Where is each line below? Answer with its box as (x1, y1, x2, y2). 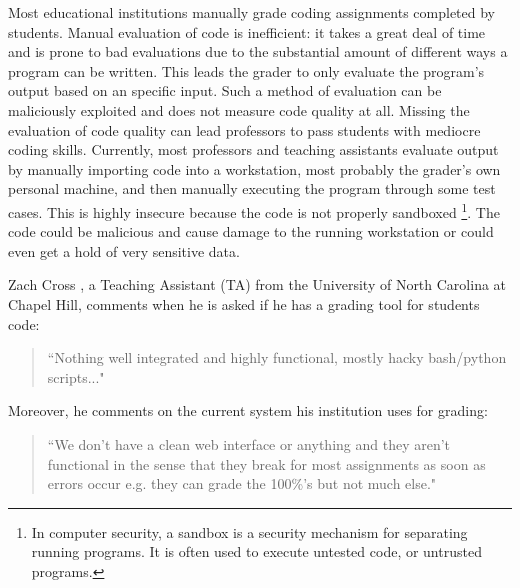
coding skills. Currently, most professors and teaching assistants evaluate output (8, 139, 499, 160)
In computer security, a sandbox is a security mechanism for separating (31, 521, 468, 542)
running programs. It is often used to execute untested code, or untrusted (31, 541, 482, 562)
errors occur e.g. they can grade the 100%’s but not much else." (47, 473, 437, 494)
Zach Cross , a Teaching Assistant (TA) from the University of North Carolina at (8, 274, 507, 295)
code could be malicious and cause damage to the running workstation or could (8, 221, 494, 242)
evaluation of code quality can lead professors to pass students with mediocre (8, 119, 481, 140)
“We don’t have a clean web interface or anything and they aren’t (47, 433, 451, 454)
